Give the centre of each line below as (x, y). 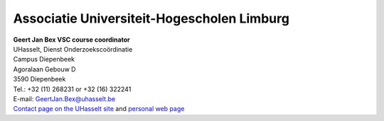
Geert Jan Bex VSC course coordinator (72, 40)
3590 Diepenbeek (39, 79)
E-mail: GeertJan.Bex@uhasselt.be (64, 98)
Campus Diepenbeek (44, 59)
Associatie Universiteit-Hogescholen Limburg (151, 18)
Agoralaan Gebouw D (44, 69)
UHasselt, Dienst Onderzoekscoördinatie (73, 49)
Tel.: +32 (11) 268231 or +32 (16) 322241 (72, 89)
